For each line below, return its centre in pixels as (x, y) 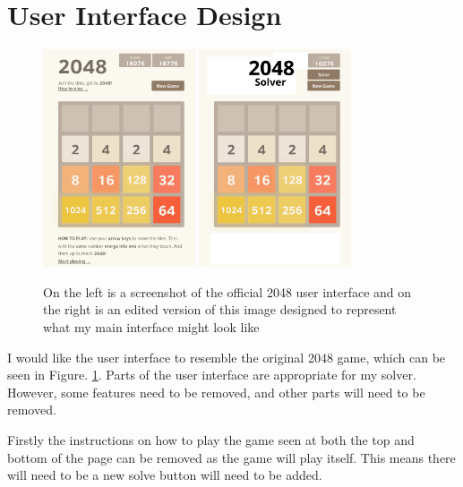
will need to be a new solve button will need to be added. (165, 475)
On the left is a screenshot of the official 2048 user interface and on (227, 291)
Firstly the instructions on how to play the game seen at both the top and (211, 440)
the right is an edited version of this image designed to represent (220, 309)
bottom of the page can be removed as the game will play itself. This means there (231, 457)
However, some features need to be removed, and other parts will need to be (216, 392)
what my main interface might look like (151, 327)
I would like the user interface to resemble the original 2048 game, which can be (227, 357)
